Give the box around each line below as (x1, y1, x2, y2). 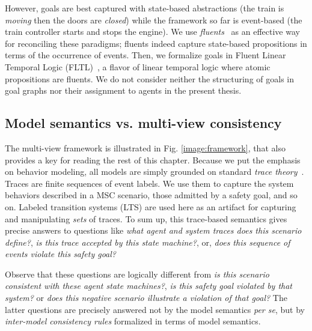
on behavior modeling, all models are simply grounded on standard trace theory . (5, 165, 304, 178)
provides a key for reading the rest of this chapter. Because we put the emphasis (5, 153, 301, 166)
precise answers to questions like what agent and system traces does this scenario (5, 224, 302, 237)
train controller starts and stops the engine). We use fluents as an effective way (5, 25, 300, 38)
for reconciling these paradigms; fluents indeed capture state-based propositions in (5, 37, 307, 49)
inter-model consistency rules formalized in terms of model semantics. (5, 315, 261, 327)
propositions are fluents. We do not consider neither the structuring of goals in (5, 72, 295, 85)
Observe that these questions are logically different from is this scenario (5, 267, 269, 280)
